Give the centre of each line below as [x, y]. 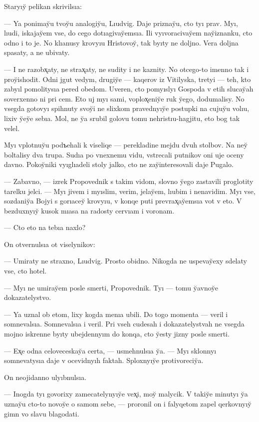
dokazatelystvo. [28, 297]
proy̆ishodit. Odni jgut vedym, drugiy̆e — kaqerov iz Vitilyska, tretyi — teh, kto [128, 79]
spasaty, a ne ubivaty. [37, 52]
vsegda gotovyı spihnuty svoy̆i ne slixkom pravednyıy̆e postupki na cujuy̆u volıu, [127, 108]
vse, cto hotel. [25, 271]
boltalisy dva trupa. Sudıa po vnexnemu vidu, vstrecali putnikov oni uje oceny [124, 154]
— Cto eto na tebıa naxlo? [45, 227]
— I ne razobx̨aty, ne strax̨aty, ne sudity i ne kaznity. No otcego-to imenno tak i [127, 69]
